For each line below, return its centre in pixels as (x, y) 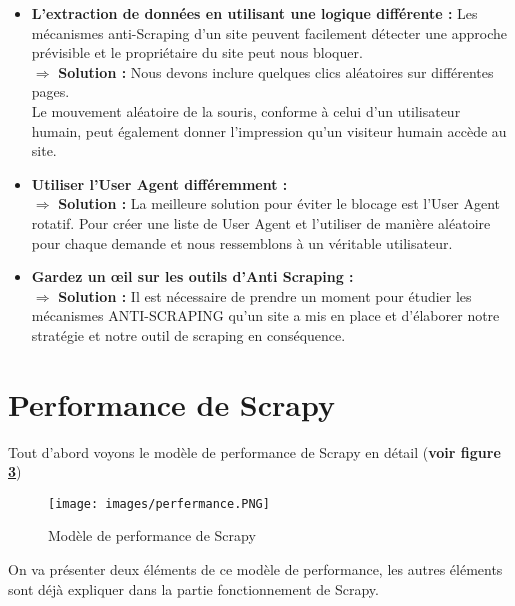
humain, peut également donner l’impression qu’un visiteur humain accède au (269, 130)
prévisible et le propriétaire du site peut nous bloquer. (197, 52)
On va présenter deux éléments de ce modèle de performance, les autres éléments (255, 569)
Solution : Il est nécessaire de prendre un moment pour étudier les (265, 295)
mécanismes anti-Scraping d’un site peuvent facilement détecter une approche (269, 32)
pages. (50, 91)
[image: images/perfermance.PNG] (159, 503)
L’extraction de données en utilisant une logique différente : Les (254, 13)
